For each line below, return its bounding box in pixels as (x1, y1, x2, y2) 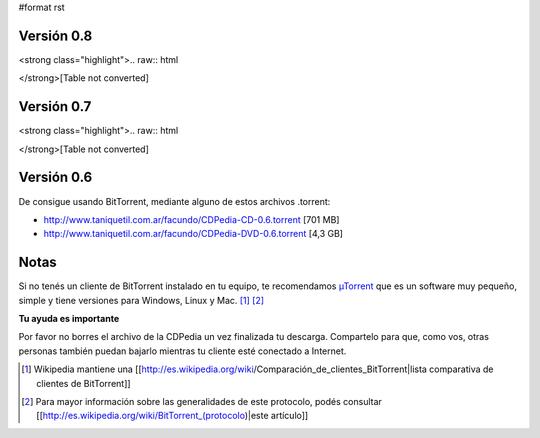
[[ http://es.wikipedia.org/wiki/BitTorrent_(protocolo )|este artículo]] (36, 410, 309, 422)
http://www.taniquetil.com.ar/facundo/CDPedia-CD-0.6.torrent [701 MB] (43, 213, 340, 225)
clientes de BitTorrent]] (36, 377, 131, 389)
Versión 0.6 (18, 169, 93, 186)
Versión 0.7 (18, 98, 92, 115)
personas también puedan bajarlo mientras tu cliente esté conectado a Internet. (18, 345, 347, 357)
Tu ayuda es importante (18, 312, 120, 324)
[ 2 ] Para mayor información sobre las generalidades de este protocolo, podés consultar (21, 395, 382, 407)
